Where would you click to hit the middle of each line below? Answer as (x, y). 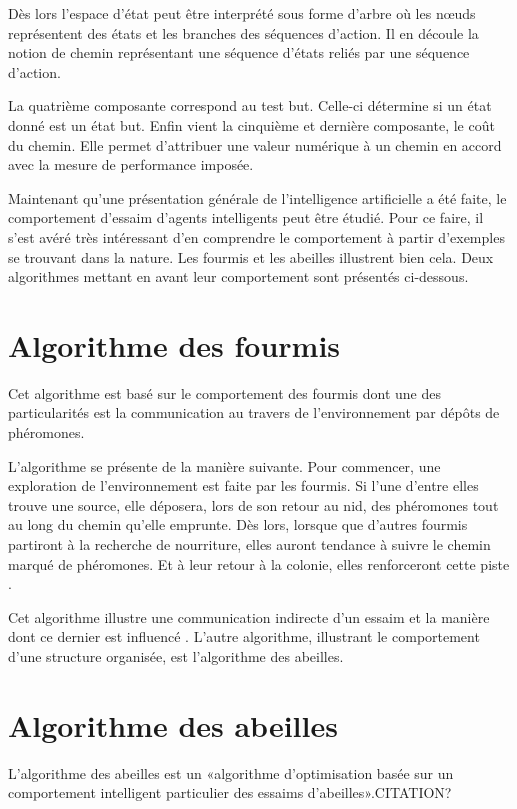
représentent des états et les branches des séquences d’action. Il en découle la (243, 32)
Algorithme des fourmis (174, 344)
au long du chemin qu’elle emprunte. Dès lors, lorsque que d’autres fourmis (238, 524)
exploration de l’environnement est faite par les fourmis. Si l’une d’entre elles (243, 485)
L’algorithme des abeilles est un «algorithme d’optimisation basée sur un (231, 772)
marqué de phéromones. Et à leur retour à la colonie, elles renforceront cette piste (259, 563)
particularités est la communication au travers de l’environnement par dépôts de (254, 412)
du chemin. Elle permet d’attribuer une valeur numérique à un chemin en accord (255, 144)
